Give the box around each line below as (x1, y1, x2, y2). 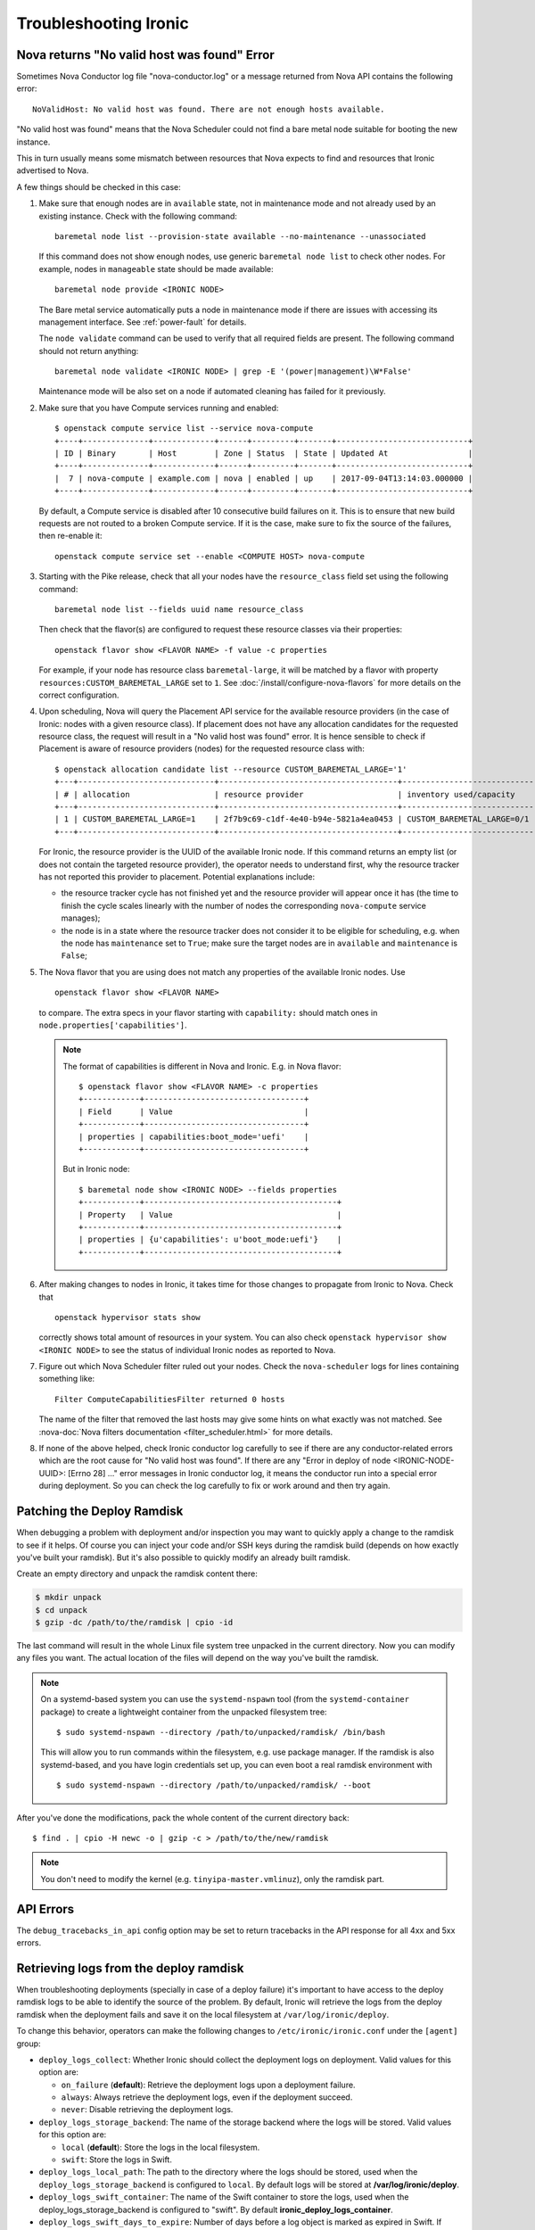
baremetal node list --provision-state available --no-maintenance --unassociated (54, 231, 426, 241)
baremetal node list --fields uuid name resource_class (54, 604, 304, 615)
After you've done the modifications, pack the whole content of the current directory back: (16, 1812, 350, 1823)
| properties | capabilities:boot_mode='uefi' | (78, 1131, 309, 1142)
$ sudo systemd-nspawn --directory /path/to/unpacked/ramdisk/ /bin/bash (56, 1727, 386, 1737)
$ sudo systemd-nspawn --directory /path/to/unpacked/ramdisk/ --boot (56, 1780, 372, 1790)
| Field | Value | (78, 1106, 309, 1117)
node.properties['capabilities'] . (38, 1020, 187, 1030)
